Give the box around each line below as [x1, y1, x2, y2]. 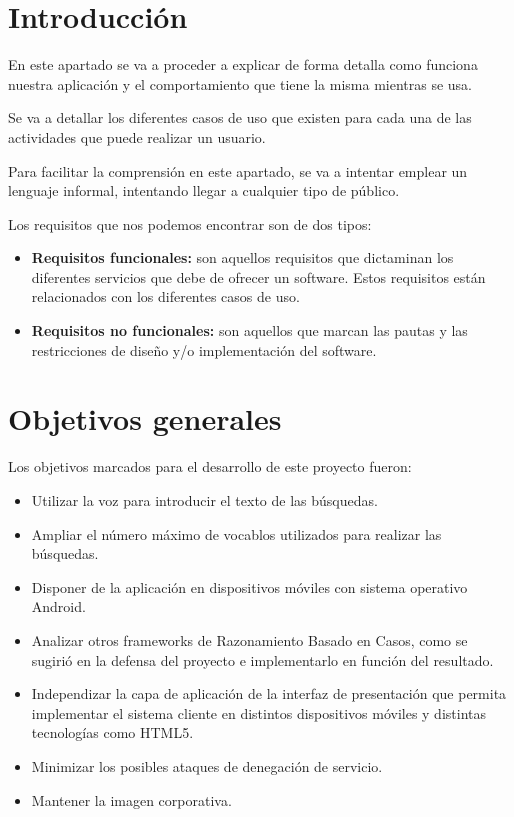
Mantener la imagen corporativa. [31, 789, 232, 810]
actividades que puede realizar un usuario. [8, 126, 266, 147]
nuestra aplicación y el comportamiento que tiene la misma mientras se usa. [8, 73, 473, 94]
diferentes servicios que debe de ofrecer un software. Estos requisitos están [31, 266, 486, 287]
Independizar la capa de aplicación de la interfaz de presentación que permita [31, 683, 507, 704]
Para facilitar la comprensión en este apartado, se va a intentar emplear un [8, 160, 468, 181]
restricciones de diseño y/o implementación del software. [31, 339, 377, 360]
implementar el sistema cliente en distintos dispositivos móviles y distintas [31, 702, 486, 723]
